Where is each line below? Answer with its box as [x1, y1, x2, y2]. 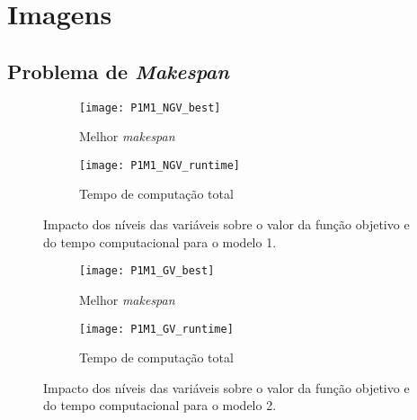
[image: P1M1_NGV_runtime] [79, 158, 240, 172]
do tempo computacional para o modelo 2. [43, 396, 277, 415]
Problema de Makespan [7, 57, 229, 85]
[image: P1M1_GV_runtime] [79, 322, 234, 335]
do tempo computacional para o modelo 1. [43, 232, 277, 251]
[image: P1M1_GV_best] [79, 264, 215, 278]
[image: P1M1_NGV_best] [79, 101, 221, 114]
